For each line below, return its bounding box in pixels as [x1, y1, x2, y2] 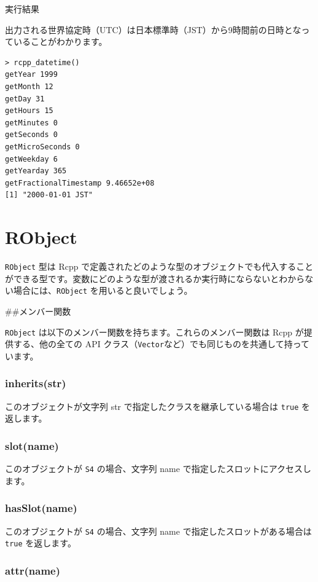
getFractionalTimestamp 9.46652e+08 [5, 178, 155, 187]
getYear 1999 [5, 70, 58, 79]
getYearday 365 [5, 167, 67, 176]
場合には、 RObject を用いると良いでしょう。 [13, 284, 193, 297]
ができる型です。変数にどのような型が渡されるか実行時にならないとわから [5, 272, 305, 285]
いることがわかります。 [13, 35, 107, 48]
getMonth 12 [5, 82, 53, 91]
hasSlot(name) [5, 500, 77, 516]
